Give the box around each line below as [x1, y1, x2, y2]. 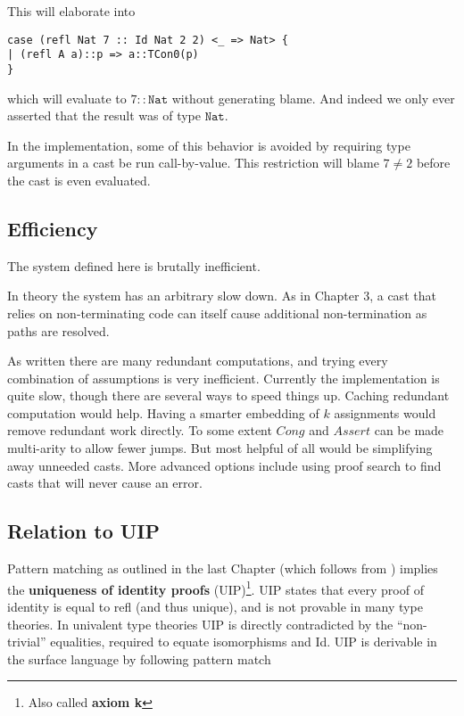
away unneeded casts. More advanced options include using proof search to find [7, 456, 442, 474]
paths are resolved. [7, 321, 110, 340]
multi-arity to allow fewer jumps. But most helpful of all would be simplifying [7, 439, 433, 457]
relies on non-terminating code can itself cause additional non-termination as [7, 303, 427, 322]
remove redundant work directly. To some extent [7, 421, 272, 440]
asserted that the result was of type [7, 106, 201, 125]
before [416, 153, 451, 172]
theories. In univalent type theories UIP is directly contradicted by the [7, 614, 394, 633]
